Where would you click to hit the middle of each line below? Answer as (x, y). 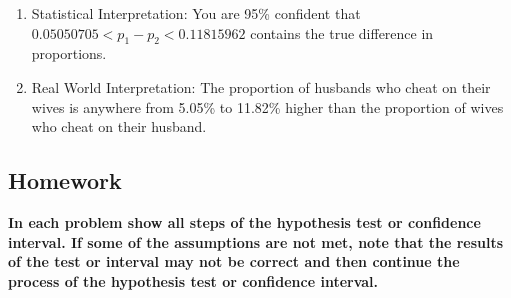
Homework (65, 180)
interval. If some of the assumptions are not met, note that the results (256, 241)
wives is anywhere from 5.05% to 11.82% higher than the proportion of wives (267, 106)
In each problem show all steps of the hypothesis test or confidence (244, 221)
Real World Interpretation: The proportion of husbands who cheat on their (261, 86)
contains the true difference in (342, 32)
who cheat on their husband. (119, 126)
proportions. (69, 53)
